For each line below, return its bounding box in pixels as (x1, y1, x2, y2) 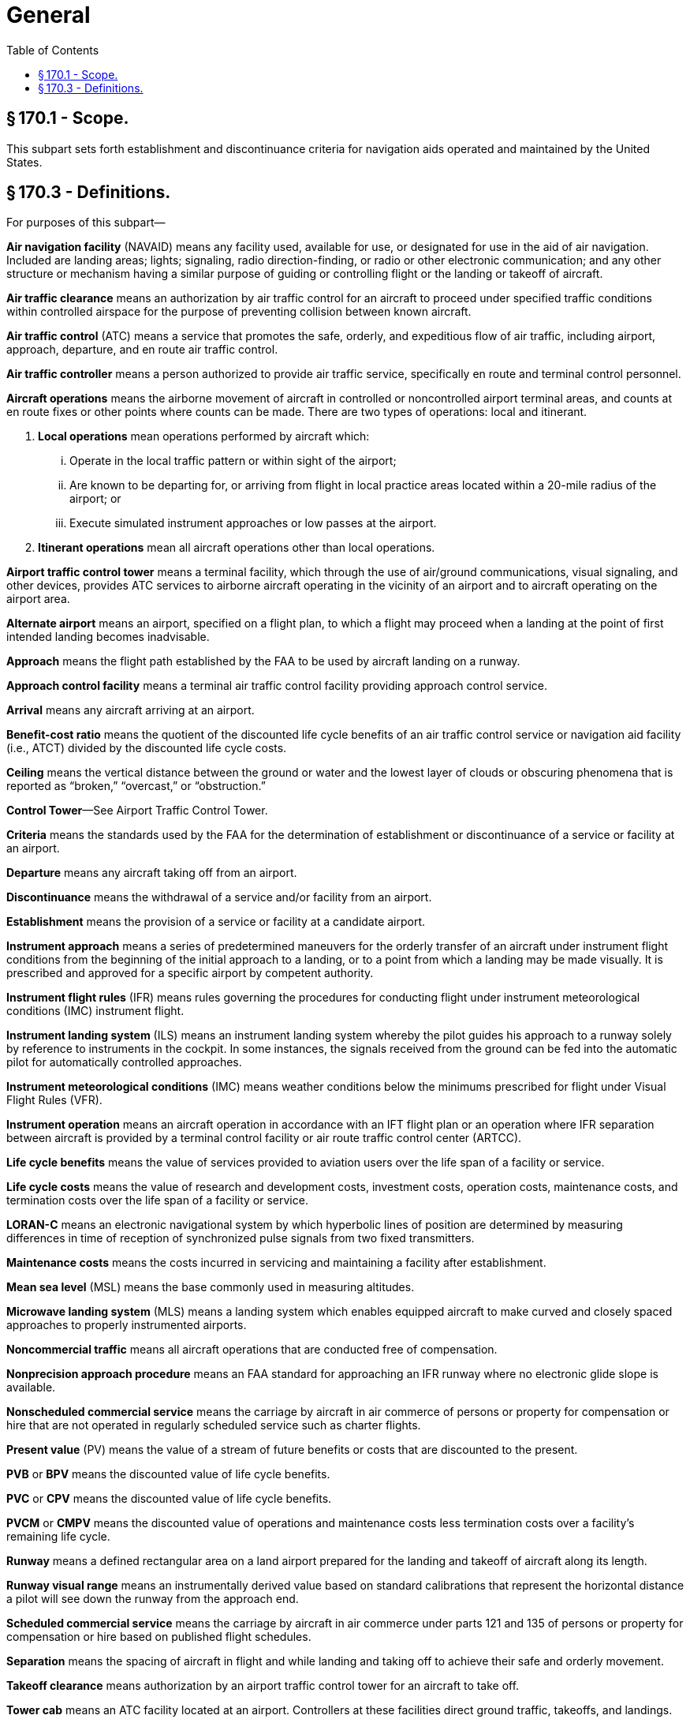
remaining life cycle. (6, 1530, 110, 1544)
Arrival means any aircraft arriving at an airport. (6, 703, 255, 717)
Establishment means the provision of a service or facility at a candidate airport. (6, 915, 426, 929)
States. (6, 155, 43, 169)
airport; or (69, 492, 121, 506)
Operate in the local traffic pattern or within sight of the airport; (69, 454, 397, 468)
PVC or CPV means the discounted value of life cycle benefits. (6, 1492, 332, 1506)
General (6, 2, 91, 28)
